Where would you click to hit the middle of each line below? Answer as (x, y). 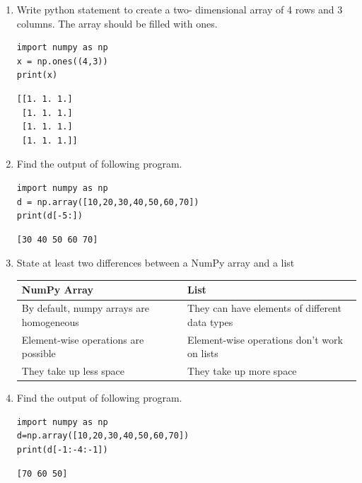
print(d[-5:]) (49, 216)
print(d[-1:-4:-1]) (62, 450)
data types (210, 321)
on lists (203, 353)
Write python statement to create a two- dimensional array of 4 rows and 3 (180, 9)
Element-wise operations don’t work (265, 339)
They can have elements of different (264, 308)
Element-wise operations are (83, 339)
